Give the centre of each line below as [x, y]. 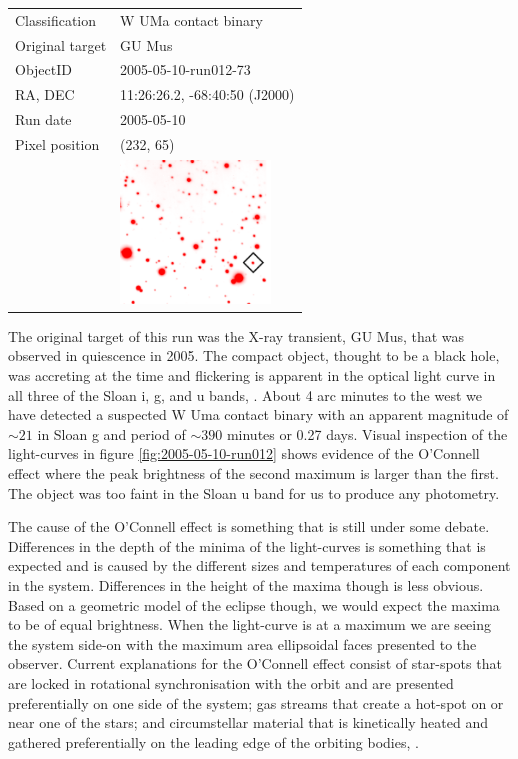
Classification [56, 19]
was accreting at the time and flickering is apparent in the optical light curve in [252, 375]
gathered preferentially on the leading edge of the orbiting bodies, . [213, 741]
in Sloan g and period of [111, 433]
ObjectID [43, 69]
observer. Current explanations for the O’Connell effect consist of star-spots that [255, 663]
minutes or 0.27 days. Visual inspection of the [367, 433]
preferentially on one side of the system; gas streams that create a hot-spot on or [256, 702]
